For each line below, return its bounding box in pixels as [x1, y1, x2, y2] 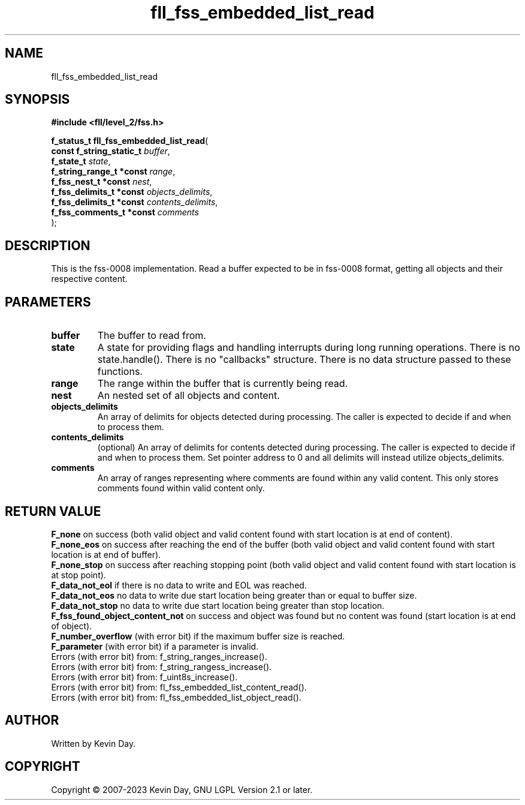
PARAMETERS [5, 294, 91, 310]
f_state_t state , [51, 156, 111, 167]
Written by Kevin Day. [51, 738, 136, 749]
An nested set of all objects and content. [97, 389, 280, 402]
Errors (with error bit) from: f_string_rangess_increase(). [51, 661, 272, 672]
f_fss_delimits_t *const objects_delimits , [51, 187, 213, 197]
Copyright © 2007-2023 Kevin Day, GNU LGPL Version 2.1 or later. [51, 784, 313, 795]
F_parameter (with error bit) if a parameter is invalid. [51, 641, 259, 651]
